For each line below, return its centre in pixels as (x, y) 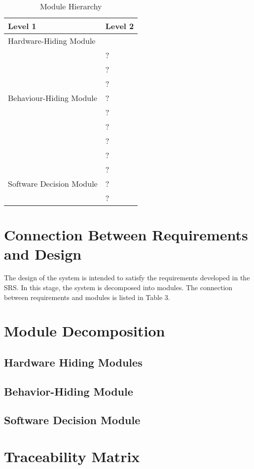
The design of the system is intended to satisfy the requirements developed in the (127, 278)
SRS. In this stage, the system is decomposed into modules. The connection (118, 287)
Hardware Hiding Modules (73, 362)
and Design (43, 254)
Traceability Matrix (72, 456)
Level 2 (120, 26)
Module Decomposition (85, 331)
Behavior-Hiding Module (69, 391)
